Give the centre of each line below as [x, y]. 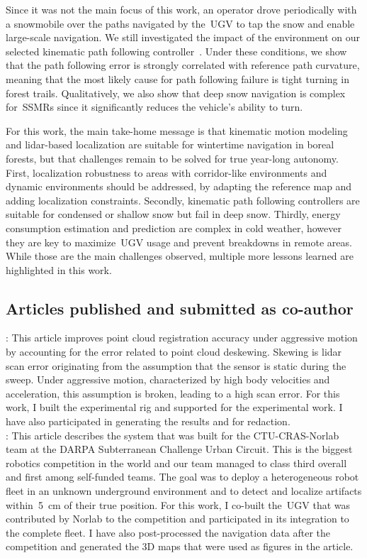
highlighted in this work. [59, 269]
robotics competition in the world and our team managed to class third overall [176, 463]
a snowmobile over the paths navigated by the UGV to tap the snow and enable [180, 23]
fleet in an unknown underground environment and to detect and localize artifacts [184, 491]
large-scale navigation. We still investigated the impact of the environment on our [183, 37]
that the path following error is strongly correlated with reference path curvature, [183, 65]
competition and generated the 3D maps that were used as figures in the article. [180, 546]
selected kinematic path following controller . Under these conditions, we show [176, 51]
